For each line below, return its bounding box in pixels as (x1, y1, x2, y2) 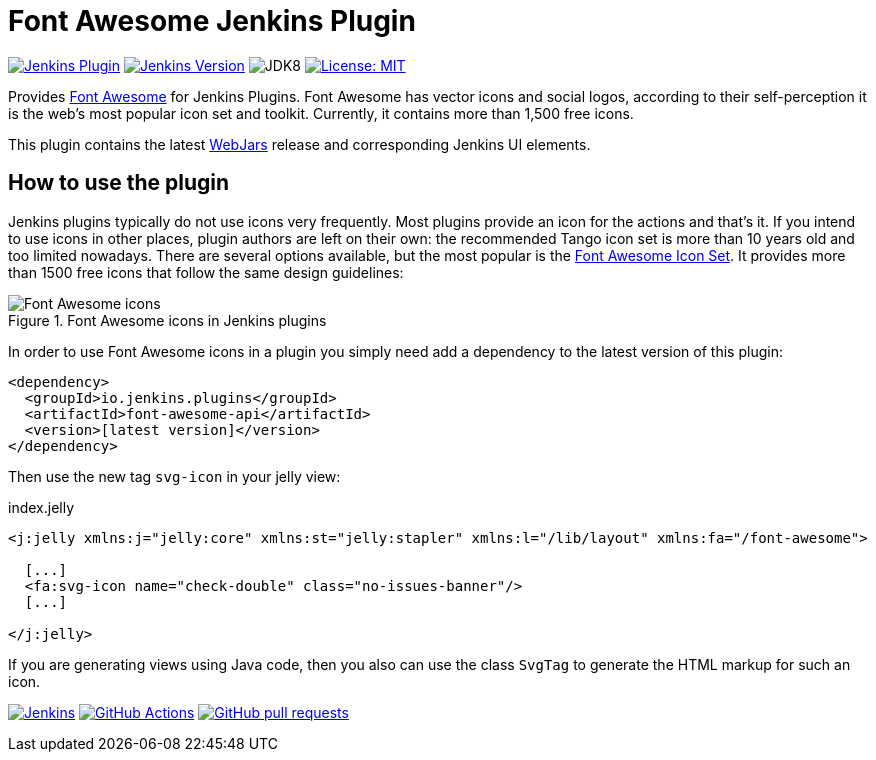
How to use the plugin (8, 170, 230, 196)
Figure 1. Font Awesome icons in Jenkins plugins (8, 311, 327, 329)
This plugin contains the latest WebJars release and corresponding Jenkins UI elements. (8, 135, 591, 153)
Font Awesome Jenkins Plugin (8, 4, 416, 38)
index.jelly (8, 498, 75, 516)
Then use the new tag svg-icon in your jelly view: (8, 467, 341, 485)
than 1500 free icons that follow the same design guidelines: (8, 263, 404, 281)
